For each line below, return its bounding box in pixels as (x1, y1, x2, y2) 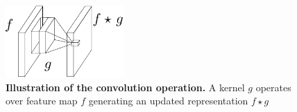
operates (255, 80, 291, 94)
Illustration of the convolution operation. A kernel (6, 80, 245, 94)
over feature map (6, 93, 78, 108)
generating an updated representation (88, 93, 248, 108)
